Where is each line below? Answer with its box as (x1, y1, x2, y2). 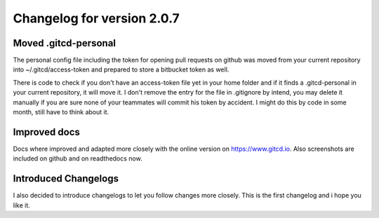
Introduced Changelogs (13, 172, 119, 185)
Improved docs (13, 126, 81, 138)
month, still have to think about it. (13, 108, 109, 116)
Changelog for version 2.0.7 (13, 11, 180, 26)
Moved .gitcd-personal (13, 37, 116, 49)
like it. (13, 200, 31, 210)
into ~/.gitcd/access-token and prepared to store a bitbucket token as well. (13, 65, 230, 74)
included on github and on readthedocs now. (13, 154, 143, 163)
